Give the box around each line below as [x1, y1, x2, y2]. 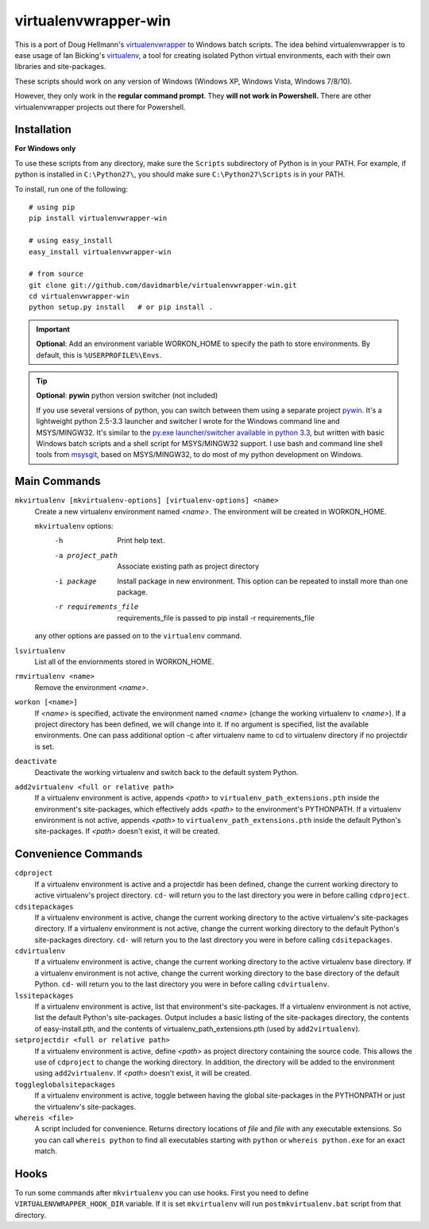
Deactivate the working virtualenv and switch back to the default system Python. [34, 767, 299, 777]
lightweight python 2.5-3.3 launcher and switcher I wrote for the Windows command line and [36, 417, 341, 426]
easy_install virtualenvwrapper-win [29, 247, 172, 256]
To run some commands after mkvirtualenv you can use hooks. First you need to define [14, 1188, 309, 1198]
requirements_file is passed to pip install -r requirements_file [117, 613, 315, 622]
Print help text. [117, 536, 165, 545]
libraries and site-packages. [14, 62, 106, 72]
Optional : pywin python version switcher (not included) [36, 390, 218, 401]
